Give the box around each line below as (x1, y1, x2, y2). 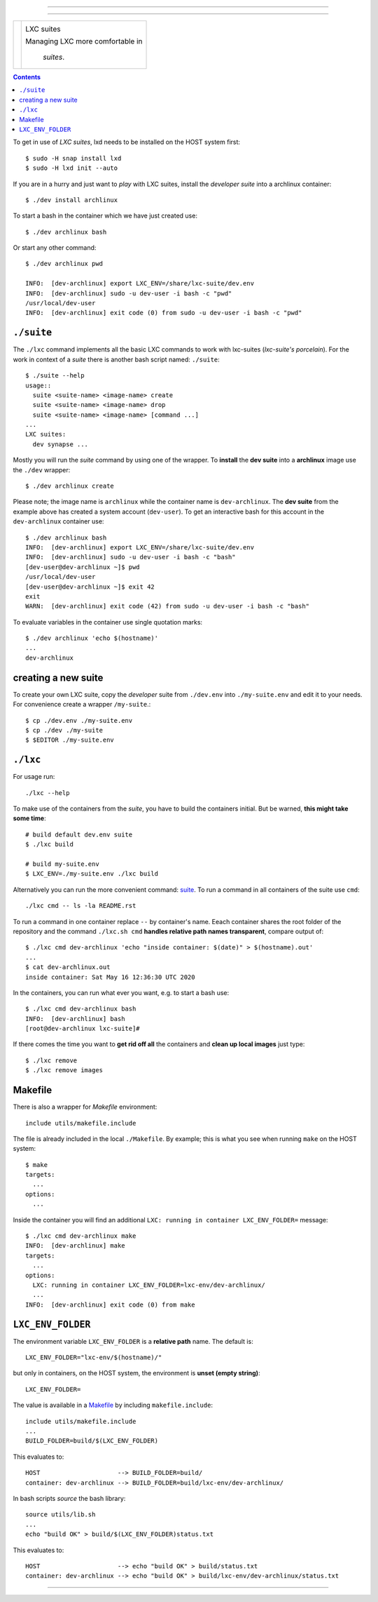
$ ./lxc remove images (25, 1067, 104, 1074)
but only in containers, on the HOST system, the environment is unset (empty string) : (13, 1369, 260, 1377)
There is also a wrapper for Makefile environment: (13, 1102, 157, 1112)
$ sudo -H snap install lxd (25, 154, 122, 162)
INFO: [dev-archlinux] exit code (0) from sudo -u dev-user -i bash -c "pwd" (25, 309, 302, 317)
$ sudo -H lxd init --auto (25, 164, 118, 172)
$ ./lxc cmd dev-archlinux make (25, 1232, 136, 1240)
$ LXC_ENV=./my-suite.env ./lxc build (25, 870, 159, 878)
